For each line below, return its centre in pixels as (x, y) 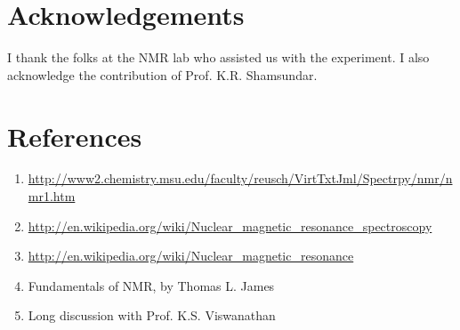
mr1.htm (52, 196)
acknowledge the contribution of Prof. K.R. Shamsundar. (162, 74)
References (75, 136)
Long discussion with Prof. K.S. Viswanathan (152, 315)
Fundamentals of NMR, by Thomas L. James (151, 285)
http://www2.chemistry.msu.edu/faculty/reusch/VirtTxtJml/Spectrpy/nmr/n (240, 178)
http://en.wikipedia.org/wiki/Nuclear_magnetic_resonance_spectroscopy (230, 225)
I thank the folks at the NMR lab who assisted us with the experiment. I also (218, 57)
